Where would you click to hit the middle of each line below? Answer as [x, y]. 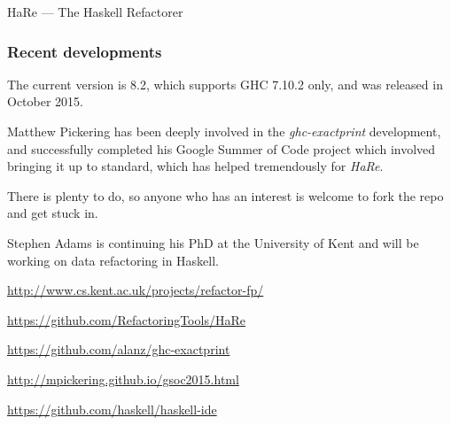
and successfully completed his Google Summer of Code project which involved [222, 148]
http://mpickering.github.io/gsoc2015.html [123, 379]
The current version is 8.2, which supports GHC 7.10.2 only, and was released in [225, 84]
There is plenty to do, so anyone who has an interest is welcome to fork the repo [225, 195]
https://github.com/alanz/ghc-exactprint [119, 349]
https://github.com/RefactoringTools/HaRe [126, 319]
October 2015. [45, 101]
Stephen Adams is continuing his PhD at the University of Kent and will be [213, 242]
